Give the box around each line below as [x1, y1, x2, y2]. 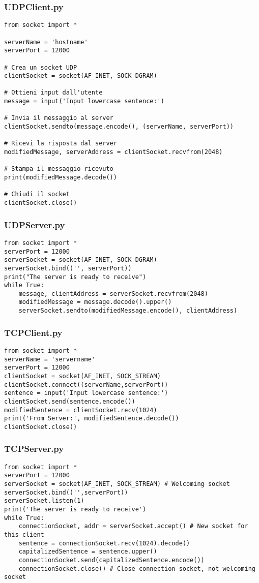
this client [4, 531, 44, 539]
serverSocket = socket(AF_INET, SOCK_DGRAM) [4, 256, 157, 264]
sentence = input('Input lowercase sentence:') [4, 389, 168, 397]
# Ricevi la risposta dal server [4, 140, 117, 147]
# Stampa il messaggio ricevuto [4, 165, 113, 173]
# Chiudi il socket [4, 191, 70, 198]
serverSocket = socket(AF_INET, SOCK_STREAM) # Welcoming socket [4, 480, 230, 488]
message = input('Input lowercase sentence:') [4, 98, 164, 105]
